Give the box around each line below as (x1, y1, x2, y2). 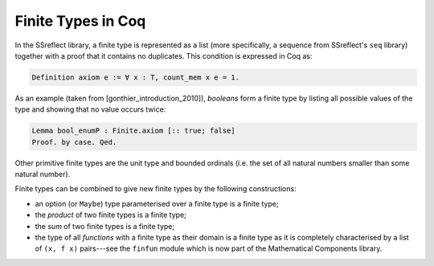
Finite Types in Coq (14, 12, 146, 30)
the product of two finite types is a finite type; (35, 210, 186, 220)
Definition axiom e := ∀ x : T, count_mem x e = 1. (31, 72, 240, 82)
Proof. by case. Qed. (31, 137, 117, 146)
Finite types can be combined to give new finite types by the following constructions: (14, 184, 297, 194)
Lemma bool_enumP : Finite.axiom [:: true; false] (31, 126, 236, 136)
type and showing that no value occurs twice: (14, 104, 166, 114)
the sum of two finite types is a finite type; (35, 221, 175, 231)
